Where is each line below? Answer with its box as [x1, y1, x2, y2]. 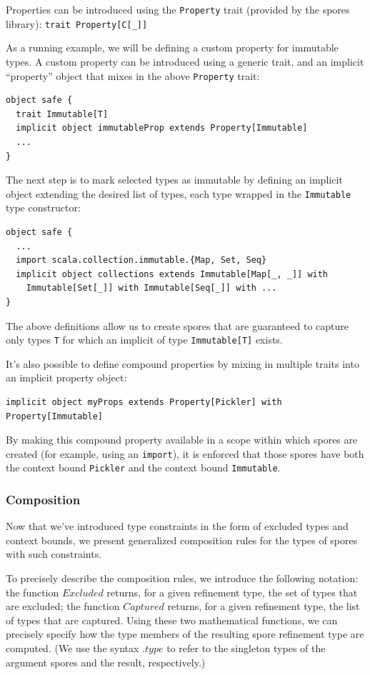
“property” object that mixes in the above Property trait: [6, 68, 260, 83]
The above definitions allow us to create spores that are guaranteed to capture [6, 318, 349, 333]
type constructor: [6, 200, 81, 215]
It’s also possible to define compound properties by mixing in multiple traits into [6, 356, 359, 371]
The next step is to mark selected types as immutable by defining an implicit [6, 172, 343, 187]
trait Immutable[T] [16, 109, 109, 119]
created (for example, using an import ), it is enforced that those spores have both [6, 446, 364, 461]
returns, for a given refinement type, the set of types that [106, 584, 358, 599]
